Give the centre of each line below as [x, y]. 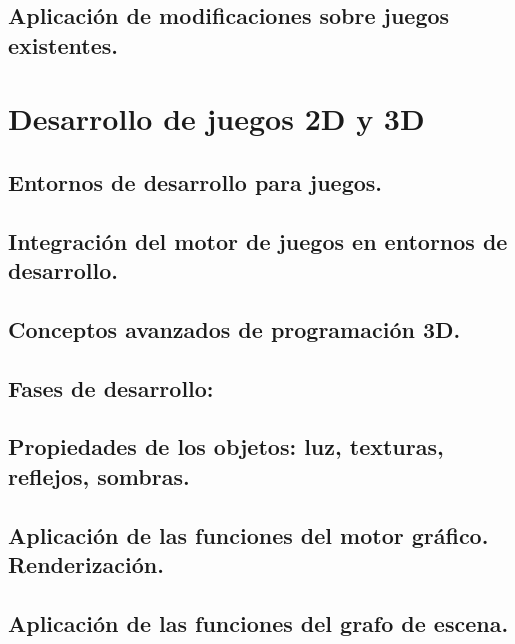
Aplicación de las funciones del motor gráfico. [248, 534]
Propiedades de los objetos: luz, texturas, [226, 446]
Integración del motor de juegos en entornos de [258, 240]
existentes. [63, 44]
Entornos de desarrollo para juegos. [195, 181]
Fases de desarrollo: [111, 387]
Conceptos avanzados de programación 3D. [234, 328]
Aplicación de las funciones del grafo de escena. [258, 622]
